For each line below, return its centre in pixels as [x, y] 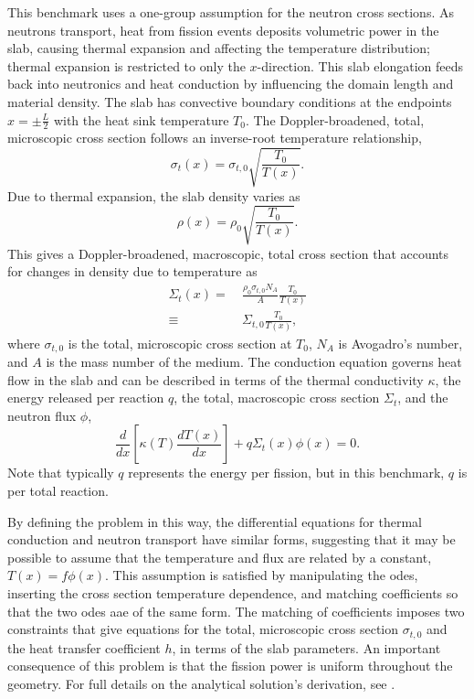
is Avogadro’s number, [400, 343]
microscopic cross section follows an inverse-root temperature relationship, [215, 138]
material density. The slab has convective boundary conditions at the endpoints [230, 101]
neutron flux [42, 415]
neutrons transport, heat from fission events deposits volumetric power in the [223, 30]
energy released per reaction [86, 398]
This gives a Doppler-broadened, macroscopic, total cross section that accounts [228, 253]
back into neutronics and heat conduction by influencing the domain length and [231, 84]
